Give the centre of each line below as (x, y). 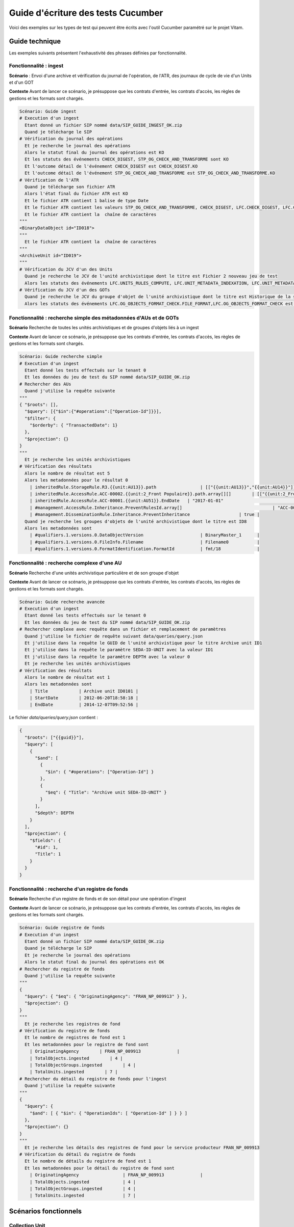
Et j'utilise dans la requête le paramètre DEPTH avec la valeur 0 (107, 657)
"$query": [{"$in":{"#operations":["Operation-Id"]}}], (93, 412)
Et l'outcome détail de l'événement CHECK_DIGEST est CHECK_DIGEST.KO (111, 166)
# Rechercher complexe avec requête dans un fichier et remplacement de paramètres (123, 629)
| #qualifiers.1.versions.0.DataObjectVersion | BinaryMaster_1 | (145, 535)
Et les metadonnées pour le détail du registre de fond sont (100, 1168)
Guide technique (35, 41)
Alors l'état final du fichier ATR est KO (76, 194)
